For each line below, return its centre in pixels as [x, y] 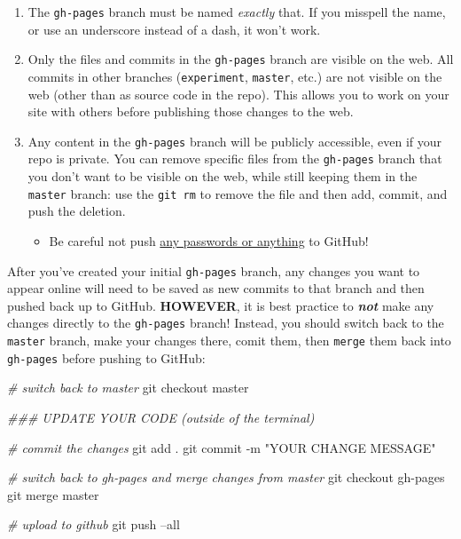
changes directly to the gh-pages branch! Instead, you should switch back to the [226, 323]
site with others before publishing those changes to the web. [191, 111]
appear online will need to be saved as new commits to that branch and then [216, 288]
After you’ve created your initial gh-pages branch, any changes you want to [214, 270]
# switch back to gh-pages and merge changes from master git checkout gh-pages [226, 477]
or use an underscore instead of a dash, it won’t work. [174, 29]
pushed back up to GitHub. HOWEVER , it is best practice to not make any [221, 305]
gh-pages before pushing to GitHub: [106, 357]
